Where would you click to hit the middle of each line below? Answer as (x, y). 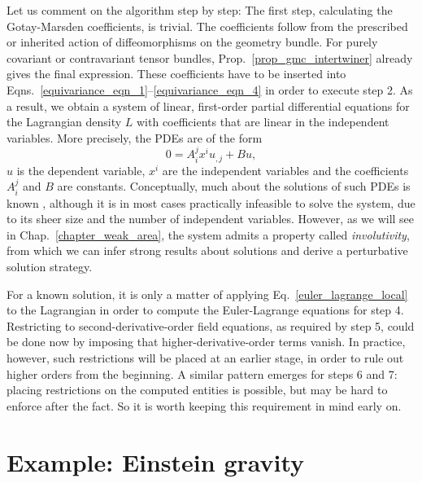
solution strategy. (50, 266)
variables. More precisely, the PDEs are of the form (135, 137)
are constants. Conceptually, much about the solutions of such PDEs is (234, 186)
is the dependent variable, (81, 170)
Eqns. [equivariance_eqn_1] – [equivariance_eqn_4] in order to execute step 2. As (210, 89)
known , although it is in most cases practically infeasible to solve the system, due (211, 202)
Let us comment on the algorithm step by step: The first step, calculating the (200, 10)
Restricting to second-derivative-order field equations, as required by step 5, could (211, 325)
